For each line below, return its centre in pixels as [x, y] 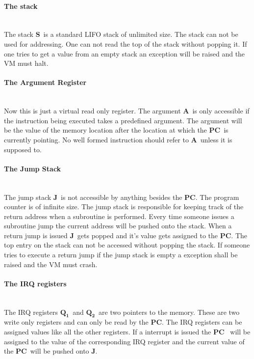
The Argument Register [45, 82]
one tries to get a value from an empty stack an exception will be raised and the [125, 53]
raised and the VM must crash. [51, 264]
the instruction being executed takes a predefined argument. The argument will [123, 120]
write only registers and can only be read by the [76, 322]
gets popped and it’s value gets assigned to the [148, 235]
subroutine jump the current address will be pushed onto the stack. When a [118, 226]
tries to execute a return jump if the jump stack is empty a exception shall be [121, 255]
